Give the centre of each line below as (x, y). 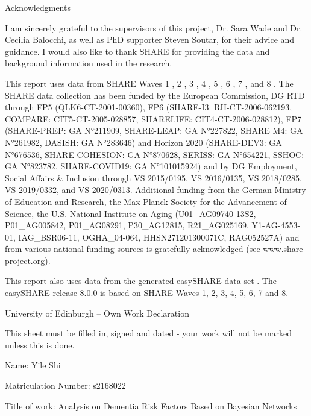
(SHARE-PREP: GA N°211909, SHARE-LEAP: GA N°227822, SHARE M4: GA (154, 131)
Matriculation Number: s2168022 (65, 386)
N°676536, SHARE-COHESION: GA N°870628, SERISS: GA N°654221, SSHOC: (155, 154)
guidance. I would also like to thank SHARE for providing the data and (137, 51)
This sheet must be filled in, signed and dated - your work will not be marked (149, 333)
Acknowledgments (38, 7)
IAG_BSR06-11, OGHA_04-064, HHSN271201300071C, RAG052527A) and (159, 237)
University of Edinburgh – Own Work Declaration (97, 313)
